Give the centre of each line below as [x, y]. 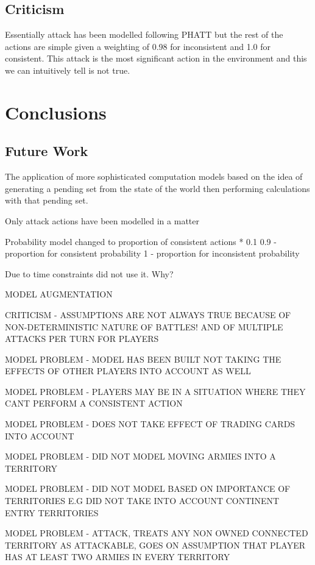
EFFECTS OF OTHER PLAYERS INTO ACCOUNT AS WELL [128, 371]
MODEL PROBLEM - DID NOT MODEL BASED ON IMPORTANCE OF [148, 489]
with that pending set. [47, 200]
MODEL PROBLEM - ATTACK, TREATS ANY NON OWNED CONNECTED [157, 533]
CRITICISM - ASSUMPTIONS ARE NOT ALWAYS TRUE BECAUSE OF [148, 314]
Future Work [47, 151]
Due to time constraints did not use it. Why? [89, 273]
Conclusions [56, 112]
